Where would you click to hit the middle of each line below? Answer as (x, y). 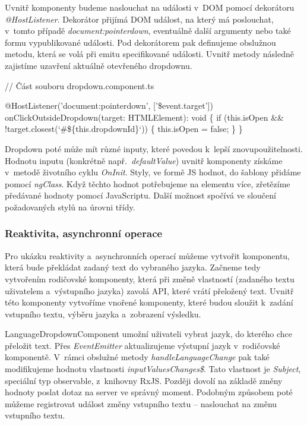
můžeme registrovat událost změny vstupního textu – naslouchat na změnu (141, 403)
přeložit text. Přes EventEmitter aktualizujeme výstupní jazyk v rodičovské (143, 345)
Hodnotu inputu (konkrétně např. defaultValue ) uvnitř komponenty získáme (144, 160)
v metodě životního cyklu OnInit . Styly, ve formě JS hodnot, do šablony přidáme (153, 172)
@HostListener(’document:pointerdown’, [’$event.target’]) (109, 106)
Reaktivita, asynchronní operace (84, 233)
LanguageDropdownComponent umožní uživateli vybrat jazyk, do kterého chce (148, 334)
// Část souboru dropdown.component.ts (80, 85)
